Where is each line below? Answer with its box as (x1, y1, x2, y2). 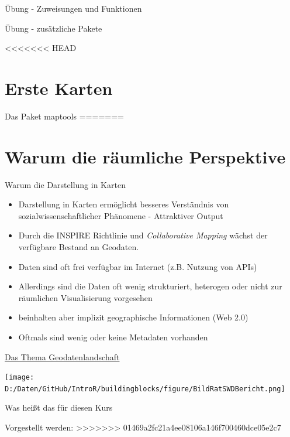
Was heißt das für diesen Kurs (5, 401, 113, 414)
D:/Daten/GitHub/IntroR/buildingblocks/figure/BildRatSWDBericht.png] (5, 384, 285, 393)
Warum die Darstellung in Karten (5, 178, 126, 190)
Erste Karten (5, 76, 113, 100)
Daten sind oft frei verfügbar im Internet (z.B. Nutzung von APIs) (18, 260, 257, 272)
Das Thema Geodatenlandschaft (5, 350, 120, 363)
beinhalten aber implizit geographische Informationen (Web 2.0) (18, 311, 248, 323)
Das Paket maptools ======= (5, 110, 124, 122)
